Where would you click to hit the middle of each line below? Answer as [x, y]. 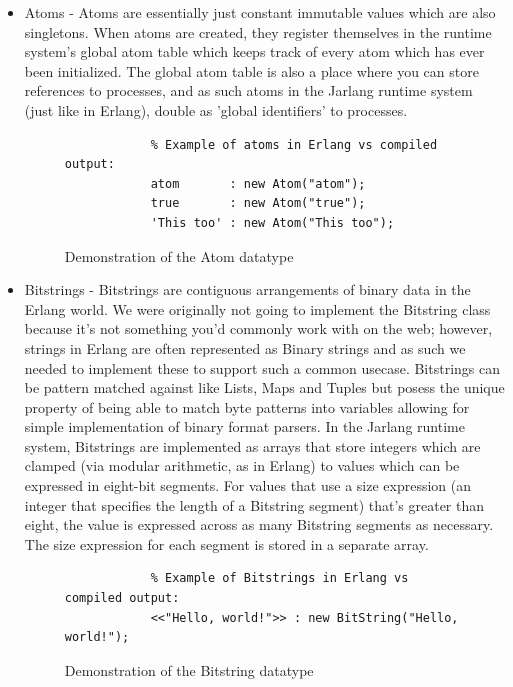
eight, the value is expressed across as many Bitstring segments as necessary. [259, 524]
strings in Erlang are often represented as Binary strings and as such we [245, 347]
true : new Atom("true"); [258, 203]
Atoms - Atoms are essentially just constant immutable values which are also [260, 12]
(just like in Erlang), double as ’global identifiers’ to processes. [216, 109]
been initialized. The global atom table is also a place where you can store [251, 70]
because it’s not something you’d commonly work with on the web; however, [258, 328]
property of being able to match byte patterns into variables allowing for [247, 406]
